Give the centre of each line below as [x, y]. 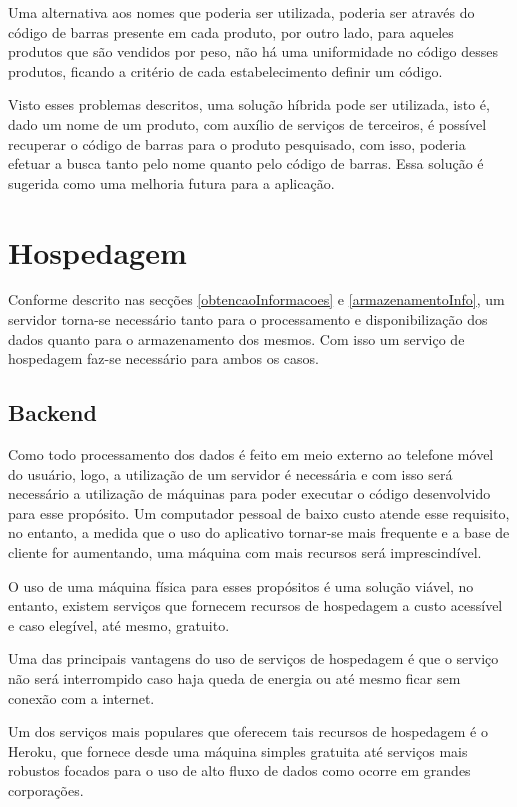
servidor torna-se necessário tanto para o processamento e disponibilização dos [248, 319]
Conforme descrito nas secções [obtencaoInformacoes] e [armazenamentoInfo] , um [256, 299]
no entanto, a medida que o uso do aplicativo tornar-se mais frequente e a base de [259, 532]
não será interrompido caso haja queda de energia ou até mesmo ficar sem [234, 677]
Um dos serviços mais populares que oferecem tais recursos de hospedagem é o [248, 731]
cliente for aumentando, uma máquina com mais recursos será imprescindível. [245, 552]
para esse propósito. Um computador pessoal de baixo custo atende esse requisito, [259, 512]
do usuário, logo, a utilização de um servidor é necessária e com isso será [230, 473]
